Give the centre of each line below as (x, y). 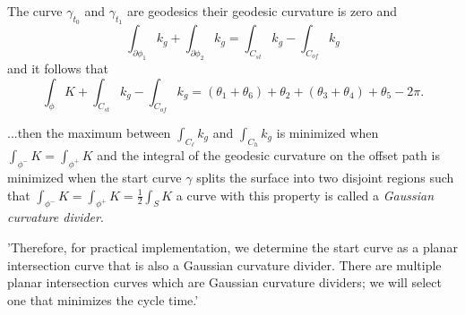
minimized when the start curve (95, 177)
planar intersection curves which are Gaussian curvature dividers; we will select (224, 282)
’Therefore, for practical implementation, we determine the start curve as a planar (232, 247)
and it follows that (58, 68)
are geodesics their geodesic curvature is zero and (262, 11)
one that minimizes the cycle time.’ (103, 299)
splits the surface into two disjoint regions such (325, 177)
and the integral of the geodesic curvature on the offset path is (268, 155)
